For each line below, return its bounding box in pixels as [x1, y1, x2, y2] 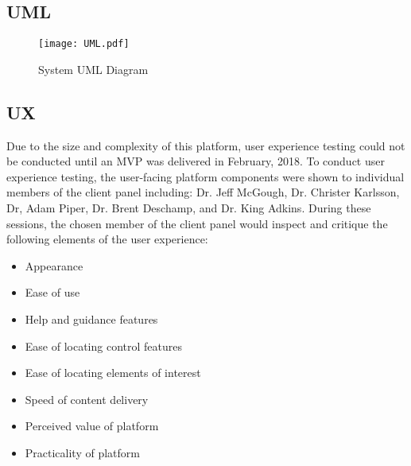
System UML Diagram [38, 60, 149, 77]
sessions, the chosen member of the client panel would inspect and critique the [6, 215, 388, 231]
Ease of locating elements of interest [25, 364, 201, 381]
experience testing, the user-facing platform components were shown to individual [6, 168, 405, 184]
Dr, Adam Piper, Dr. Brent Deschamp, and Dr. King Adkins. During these [6, 200, 371, 216]
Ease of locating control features [25, 337, 183, 354]
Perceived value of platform [25, 417, 159, 434]
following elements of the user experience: [6, 231, 208, 247]
